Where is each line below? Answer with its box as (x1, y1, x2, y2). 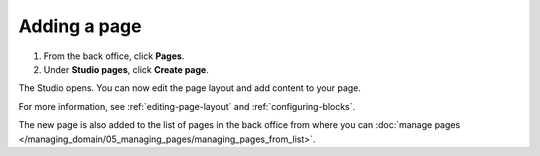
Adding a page (18, 15, 142, 37)
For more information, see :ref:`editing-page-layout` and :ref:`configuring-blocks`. (18, 100, 356, 112)
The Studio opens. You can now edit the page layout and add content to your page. (18, 82, 362, 94)
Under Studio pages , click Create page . (43, 63, 209, 75)
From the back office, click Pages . (43, 50, 185, 62)
